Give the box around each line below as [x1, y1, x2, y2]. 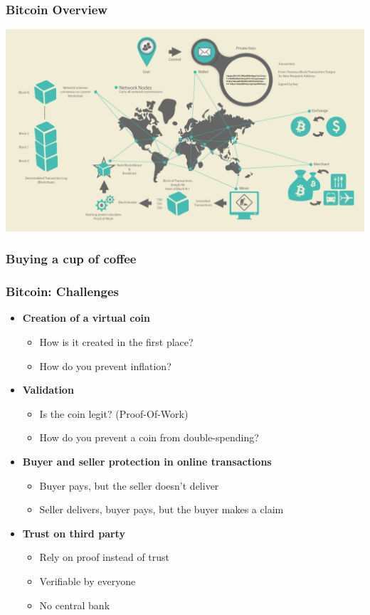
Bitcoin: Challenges [6, 283, 119, 300]
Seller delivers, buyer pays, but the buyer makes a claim [39, 502, 284, 517]
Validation [22, 382, 74, 397]
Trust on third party [22, 525, 125, 540]
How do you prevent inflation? [39, 358, 171, 373]
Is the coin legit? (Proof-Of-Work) [39, 406, 189, 421]
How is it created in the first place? [39, 334, 194, 349]
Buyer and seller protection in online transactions [22, 453, 272, 468]
